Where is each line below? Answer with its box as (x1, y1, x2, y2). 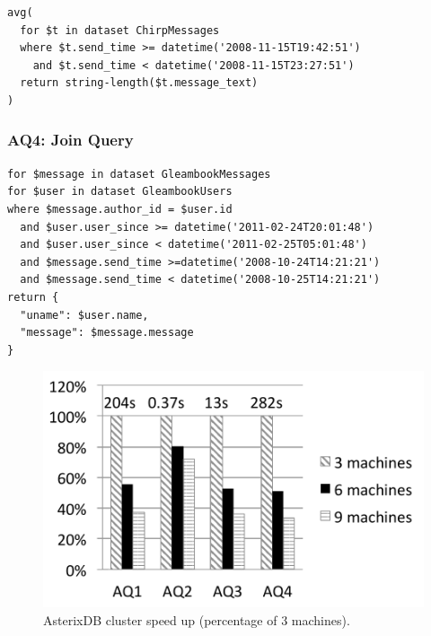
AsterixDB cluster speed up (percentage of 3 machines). (43, 610, 350, 629)
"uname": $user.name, (20, 308, 149, 322)
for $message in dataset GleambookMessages (7, 167, 271, 181)
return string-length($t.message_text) (20, 76, 259, 90)
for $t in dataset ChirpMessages (20, 23, 220, 37)
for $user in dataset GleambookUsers (7, 185, 233, 199)
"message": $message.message (20, 326, 194, 340)
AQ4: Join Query (7, 128, 134, 151)
